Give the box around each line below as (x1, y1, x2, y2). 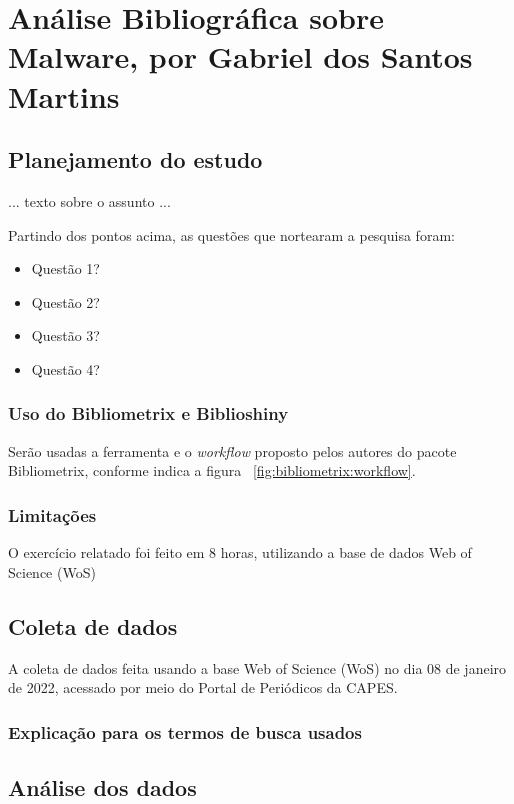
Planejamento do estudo (8, 144, 263, 175)
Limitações (8, 502, 97, 527)
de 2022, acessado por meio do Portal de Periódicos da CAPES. (8, 677, 398, 698)
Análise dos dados (8, 771, 197, 802)
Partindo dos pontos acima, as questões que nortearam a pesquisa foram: (8, 224, 455, 245)
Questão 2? (31, 291, 100, 312)
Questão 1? (31, 258, 100, 279)
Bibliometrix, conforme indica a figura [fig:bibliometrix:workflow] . (8, 460, 416, 481)
